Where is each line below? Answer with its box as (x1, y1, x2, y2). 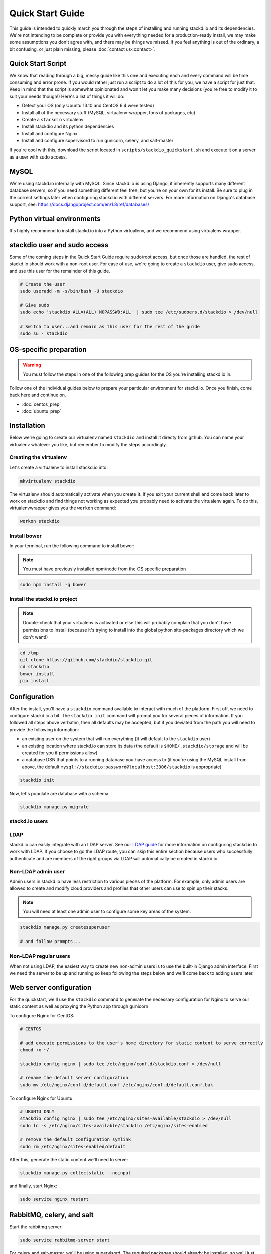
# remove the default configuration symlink (20, 1137, 131, 1142)
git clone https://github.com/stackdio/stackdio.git (20, 657, 153, 663)
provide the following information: (9, 726, 79, 732)
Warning (23, 362, 41, 368)
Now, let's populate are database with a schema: (9, 790, 110, 796)
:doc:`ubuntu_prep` (22, 408, 62, 414)
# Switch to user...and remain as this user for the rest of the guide (20, 324, 200, 329)
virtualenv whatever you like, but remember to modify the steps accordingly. (9, 441, 167, 447)
